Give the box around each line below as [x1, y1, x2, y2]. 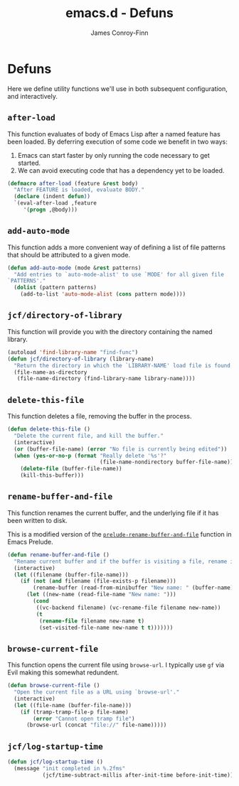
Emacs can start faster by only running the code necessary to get [17, 151, 210, 159]
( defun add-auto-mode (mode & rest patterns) [7, 264, 142, 271]
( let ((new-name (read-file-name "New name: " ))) [26, 591, 176, 598]
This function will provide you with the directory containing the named [7, 327, 213, 335]
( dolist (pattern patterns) [14, 284, 97, 291]
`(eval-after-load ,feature [14, 200, 97, 207]
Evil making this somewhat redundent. [7, 668, 119, 677]
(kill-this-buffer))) [20, 472, 84, 479]
